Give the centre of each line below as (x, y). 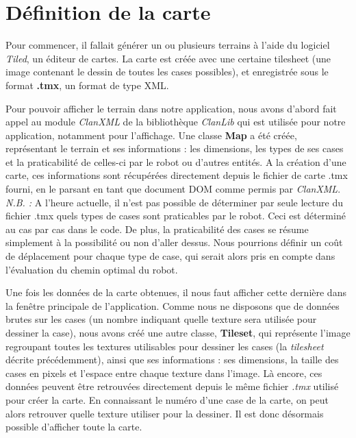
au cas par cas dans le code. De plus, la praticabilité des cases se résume (157, 229)
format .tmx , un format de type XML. (87, 85)
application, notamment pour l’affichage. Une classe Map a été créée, (151, 135)
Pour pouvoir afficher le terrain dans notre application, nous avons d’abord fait (171, 108)
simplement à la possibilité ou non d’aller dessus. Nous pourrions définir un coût (174, 242)
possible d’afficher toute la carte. (74, 427)
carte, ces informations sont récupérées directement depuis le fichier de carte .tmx (177, 175)
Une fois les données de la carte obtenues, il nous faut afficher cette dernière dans (176, 292)
